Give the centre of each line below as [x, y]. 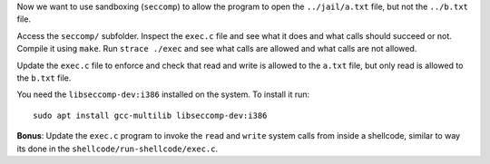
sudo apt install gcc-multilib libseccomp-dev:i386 [150, 115]
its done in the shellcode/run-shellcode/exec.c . [117, 149]
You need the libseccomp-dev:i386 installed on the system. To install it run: [163, 94]
